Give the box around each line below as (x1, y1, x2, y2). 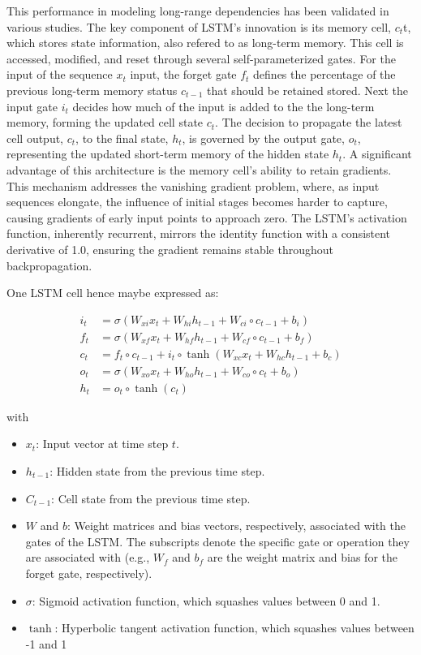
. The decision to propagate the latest (215, 114, 402, 131)
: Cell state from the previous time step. (51, 489, 251, 506)
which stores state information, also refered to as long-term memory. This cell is (6, 34, 404, 51)
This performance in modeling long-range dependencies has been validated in (6, 2, 389, 19)
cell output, (6, 129, 64, 146)
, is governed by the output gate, (182, 129, 345, 146)
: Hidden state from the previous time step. (49, 463, 265, 480)
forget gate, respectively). (25, 565, 153, 581)
